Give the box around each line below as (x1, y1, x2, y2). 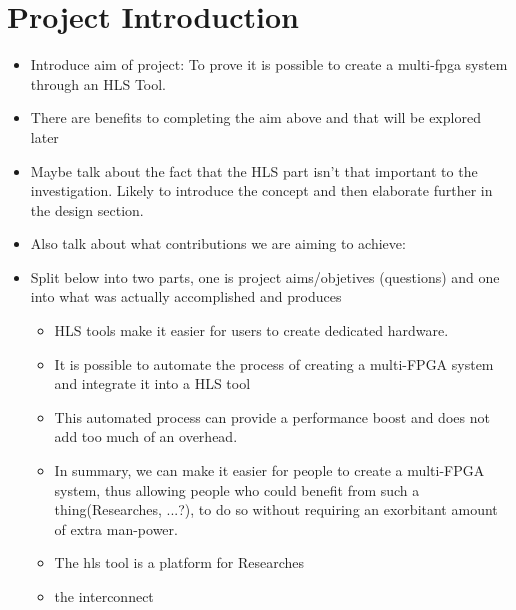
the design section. (30, 199, 144, 220)
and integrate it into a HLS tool (54, 373, 251, 394)
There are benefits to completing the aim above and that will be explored (30, 107, 481, 128)
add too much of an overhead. (54, 426, 238, 447)
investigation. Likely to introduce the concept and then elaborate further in (30, 180, 493, 201)
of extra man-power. (54, 518, 178, 539)
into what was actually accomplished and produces (30, 286, 342, 307)
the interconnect (54, 586, 154, 606)
